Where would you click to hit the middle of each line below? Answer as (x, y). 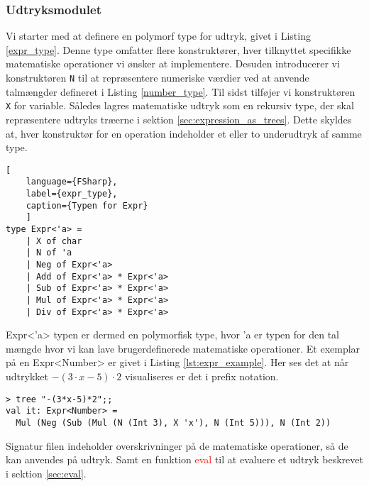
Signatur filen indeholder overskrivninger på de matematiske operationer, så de (177, 445)
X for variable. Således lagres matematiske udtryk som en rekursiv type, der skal (180, 105)
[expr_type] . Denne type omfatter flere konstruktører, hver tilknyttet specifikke (178, 49)
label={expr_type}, (72, 194)
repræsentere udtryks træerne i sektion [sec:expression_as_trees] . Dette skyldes (179, 119)
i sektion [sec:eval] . (46, 473)
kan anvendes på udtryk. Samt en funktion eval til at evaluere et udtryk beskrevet (184, 459)
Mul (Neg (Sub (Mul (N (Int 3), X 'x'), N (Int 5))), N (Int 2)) (174, 423)
